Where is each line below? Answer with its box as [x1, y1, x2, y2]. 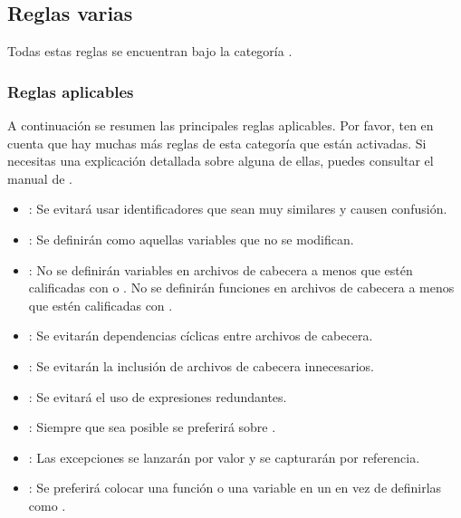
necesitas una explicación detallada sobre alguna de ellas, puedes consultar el [7, 151, 434, 170]
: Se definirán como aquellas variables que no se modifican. [28, 229, 354, 248]
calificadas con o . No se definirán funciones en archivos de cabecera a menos [28, 278, 455, 297]
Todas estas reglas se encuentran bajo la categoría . [7, 42, 293, 61]
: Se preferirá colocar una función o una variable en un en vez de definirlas [28, 478, 442, 497]
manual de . [7, 168, 72, 187]
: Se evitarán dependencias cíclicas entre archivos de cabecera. [28, 326, 373, 345]
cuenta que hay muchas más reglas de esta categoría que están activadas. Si [7, 133, 427, 152]
